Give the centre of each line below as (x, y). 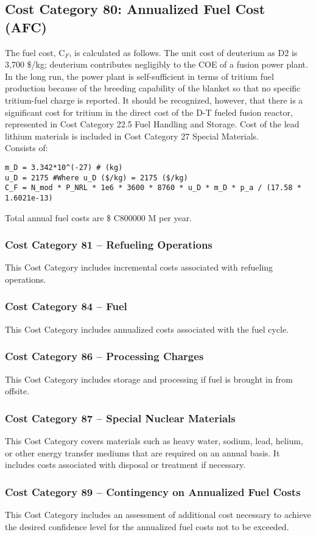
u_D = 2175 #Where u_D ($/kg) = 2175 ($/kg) (97, 178)
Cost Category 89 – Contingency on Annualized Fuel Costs (153, 491)
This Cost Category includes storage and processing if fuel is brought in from (149, 379)
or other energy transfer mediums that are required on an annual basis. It (142, 452)
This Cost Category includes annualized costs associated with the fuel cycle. (147, 329)
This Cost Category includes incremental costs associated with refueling (139, 267)
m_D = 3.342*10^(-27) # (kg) (64, 167)
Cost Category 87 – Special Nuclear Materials (120, 418)
